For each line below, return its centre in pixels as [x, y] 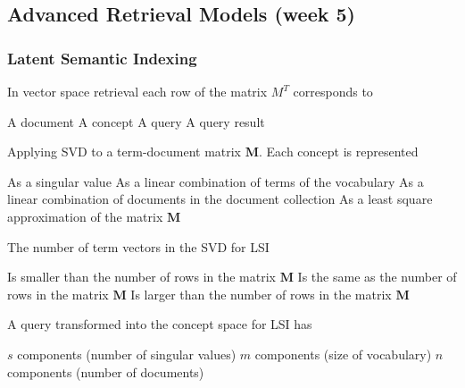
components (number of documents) [106, 371]
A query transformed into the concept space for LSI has [160, 324]
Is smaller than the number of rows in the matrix [141, 277]
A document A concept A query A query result [136, 121]
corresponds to [333, 91]
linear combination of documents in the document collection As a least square [220, 199]
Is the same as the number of [377, 277]
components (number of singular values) [127, 354]
